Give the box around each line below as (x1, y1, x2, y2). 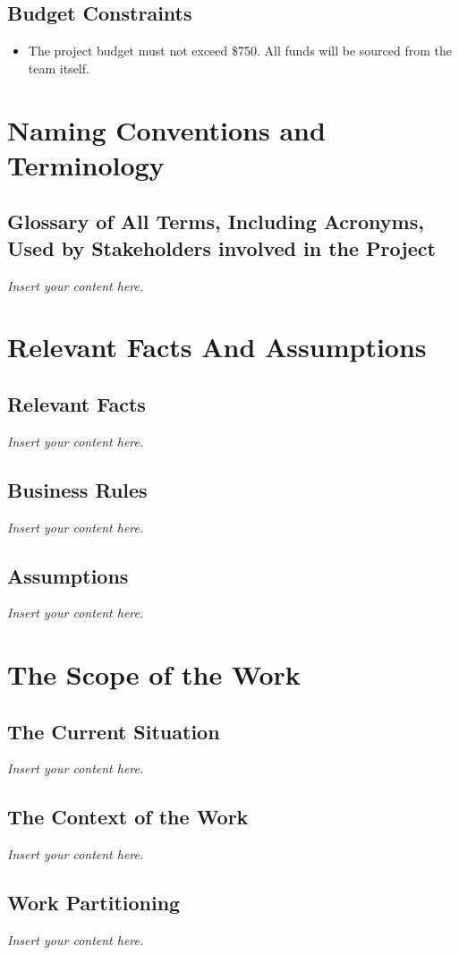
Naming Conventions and (7, 111, 326, 148)
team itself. (28, 58, 89, 77)
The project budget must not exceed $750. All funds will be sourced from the (28, 41, 453, 60)
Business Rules (7, 475, 148, 503)
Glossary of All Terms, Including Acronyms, (7, 208, 424, 235)
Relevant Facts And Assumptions (7, 328, 427, 365)
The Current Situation (7, 717, 220, 745)
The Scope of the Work (7, 656, 301, 693)
